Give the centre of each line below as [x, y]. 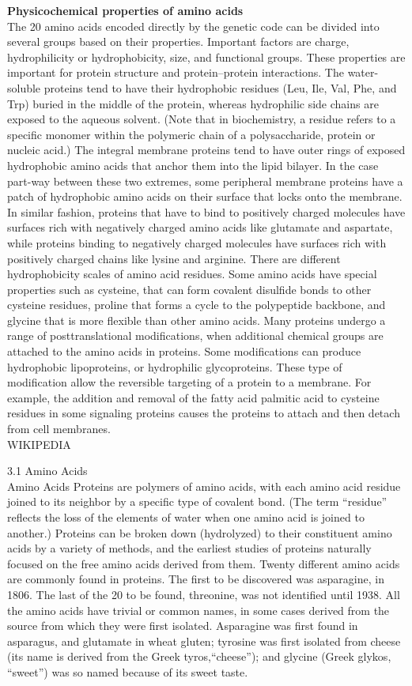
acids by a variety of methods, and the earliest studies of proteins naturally [189, 548]
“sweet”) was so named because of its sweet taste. [128, 671]
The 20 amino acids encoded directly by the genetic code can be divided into [193, 26]
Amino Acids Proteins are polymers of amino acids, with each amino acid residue [204, 486]
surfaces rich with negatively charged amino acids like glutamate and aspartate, [200, 227]
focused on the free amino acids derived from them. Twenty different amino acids [204, 563]
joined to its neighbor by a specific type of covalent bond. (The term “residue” [197, 501]
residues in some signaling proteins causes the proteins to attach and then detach [204, 413]
